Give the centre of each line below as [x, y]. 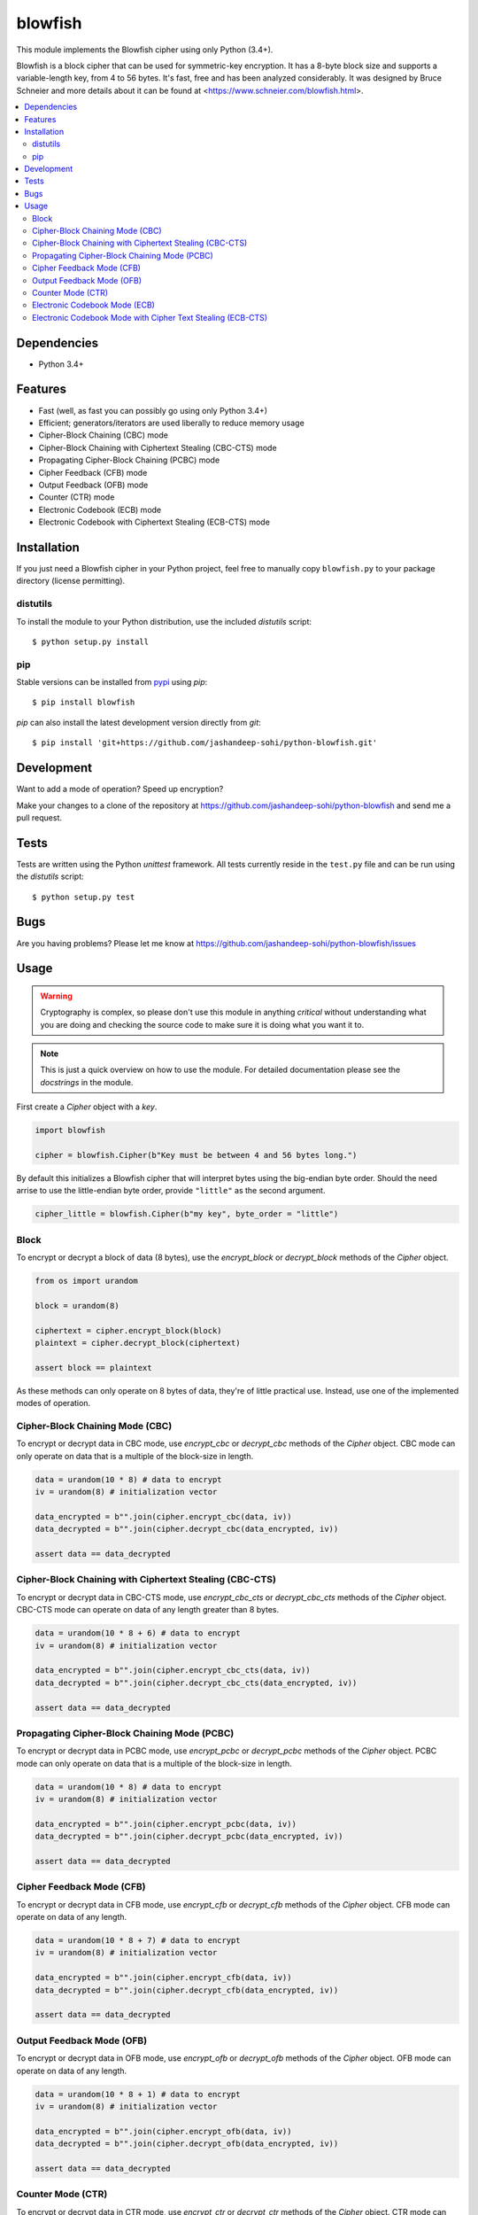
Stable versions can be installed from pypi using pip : [112, 682]
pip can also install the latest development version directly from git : [139, 722]
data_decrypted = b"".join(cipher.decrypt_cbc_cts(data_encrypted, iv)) [196, 1683]
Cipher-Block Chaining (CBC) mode [103, 435]
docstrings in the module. [87, 1082]
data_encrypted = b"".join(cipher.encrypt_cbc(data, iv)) [163, 1516]
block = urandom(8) [77, 1306]
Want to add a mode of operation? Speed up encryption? [120, 789]
